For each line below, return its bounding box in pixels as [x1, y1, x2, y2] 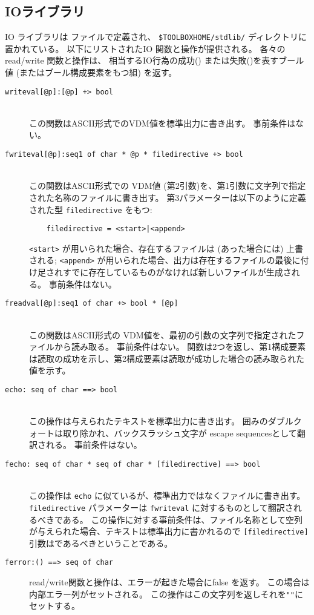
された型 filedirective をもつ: [29, 203, 152, 215]
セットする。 [29, 599, 80, 612]
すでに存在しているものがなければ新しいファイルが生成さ [62, 266, 292, 278]
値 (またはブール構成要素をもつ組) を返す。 [5, 66, 177, 79]
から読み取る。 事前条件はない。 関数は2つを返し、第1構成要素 [54, 340, 306, 353]
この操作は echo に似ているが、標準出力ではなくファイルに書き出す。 [29, 489, 306, 502]
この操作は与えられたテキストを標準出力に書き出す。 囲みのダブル [29, 415, 293, 427]
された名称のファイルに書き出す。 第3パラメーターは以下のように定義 [29, 191, 306, 203]
